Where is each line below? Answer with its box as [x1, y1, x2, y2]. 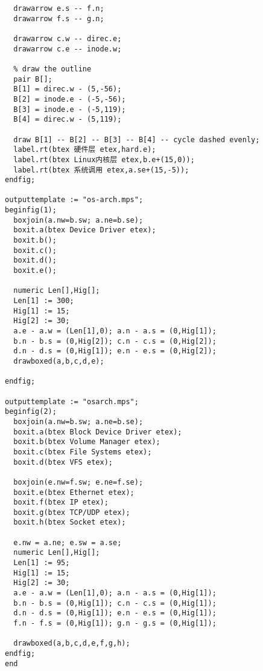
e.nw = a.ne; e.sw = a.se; [13, 538, 122, 547]
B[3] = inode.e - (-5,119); [13, 105, 126, 114]
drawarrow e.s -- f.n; [13, 4, 104, 13]
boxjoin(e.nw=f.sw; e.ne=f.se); [13, 477, 144, 486]
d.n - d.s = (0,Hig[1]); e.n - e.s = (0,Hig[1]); [13, 609, 217, 618]
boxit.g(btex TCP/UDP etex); [13, 508, 130, 517]
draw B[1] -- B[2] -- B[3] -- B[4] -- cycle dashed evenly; [13, 135, 260, 144]
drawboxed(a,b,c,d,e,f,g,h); [13, 639, 130, 648]
